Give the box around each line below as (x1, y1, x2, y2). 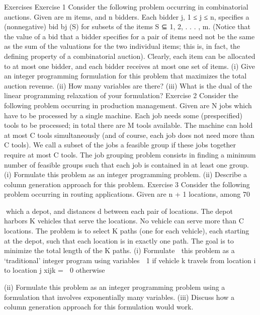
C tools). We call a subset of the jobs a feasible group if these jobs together (4, 139, 236, 150)
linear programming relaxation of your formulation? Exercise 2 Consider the (4, 90, 238, 101)
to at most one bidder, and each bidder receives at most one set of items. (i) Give (4, 60, 255, 71)
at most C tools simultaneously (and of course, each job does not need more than (4, 129, 254, 140)
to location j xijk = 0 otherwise (4, 265, 105, 275)
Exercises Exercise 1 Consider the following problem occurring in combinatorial (4, 2, 248, 12)
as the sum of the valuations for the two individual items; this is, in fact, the (4, 41, 240, 51)
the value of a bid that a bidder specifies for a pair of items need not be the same (4, 31, 255, 41)
